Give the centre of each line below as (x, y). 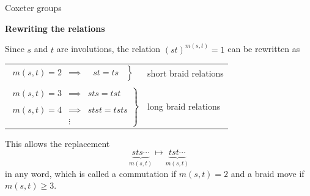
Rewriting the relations (55, 28)
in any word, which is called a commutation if (91, 173)
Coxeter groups (33, 7)
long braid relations (184, 106)
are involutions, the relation (109, 49)
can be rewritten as (264, 49)
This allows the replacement (57, 143)
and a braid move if (268, 173)
